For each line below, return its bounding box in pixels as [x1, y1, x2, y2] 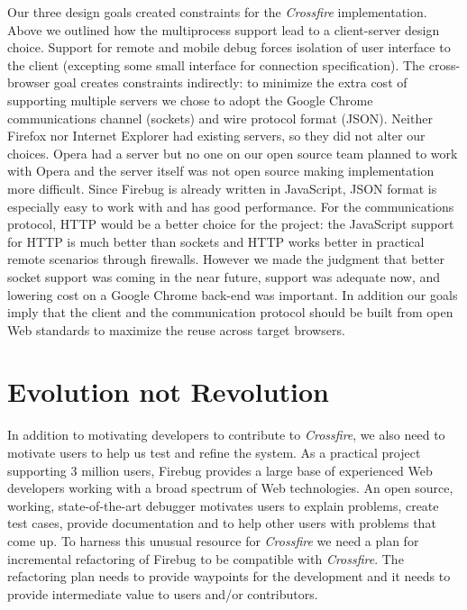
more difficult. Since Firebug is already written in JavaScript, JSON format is [7, 178, 437, 197]
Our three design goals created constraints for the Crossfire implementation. [7, 3, 427, 21]
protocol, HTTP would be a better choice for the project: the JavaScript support [7, 214, 454, 233]
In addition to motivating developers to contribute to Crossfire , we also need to [7, 425, 445, 444]
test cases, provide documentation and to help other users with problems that [7, 514, 436, 533]
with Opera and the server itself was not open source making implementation [7, 161, 435, 180]
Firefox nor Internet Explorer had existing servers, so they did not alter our [7, 126, 426, 145]
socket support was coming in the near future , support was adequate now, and [7, 267, 441, 286]
